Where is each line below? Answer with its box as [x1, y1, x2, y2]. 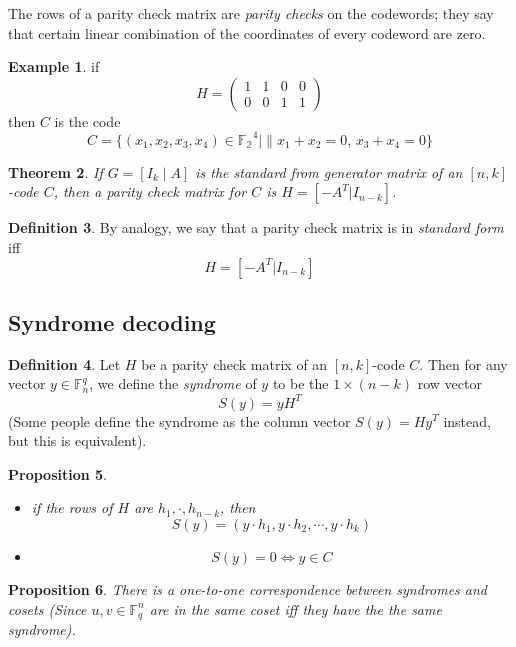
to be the [272, 373, 329, 394]
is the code [54, 110, 121, 131]
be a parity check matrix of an [141, 353, 328, 374]
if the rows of [31, 497, 113, 518]
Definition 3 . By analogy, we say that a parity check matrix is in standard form [8, 217, 504, 238]
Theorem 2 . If [8, 161, 103, 182]
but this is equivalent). [8, 430, 147, 451]
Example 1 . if [8, 56, 100, 77]
